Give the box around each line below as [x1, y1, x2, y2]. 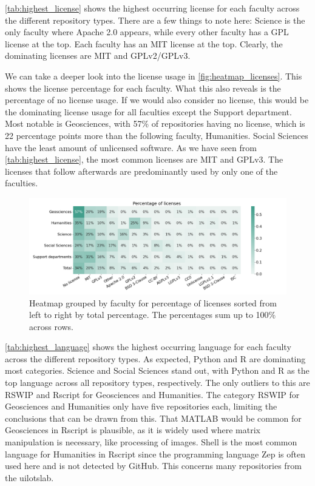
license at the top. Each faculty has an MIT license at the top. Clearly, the [5, 37, 283, 50]
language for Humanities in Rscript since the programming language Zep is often [5, 447, 305, 460]
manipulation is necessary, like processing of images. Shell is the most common [5, 436, 297, 448]
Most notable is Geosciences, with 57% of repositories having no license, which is [5, 117, 305, 130]
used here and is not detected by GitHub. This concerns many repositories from [5, 459, 302, 472]
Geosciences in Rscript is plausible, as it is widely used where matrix [5, 424, 260, 436]
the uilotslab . [5, 471, 54, 484]
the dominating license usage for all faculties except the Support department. [5, 105, 292, 118]
